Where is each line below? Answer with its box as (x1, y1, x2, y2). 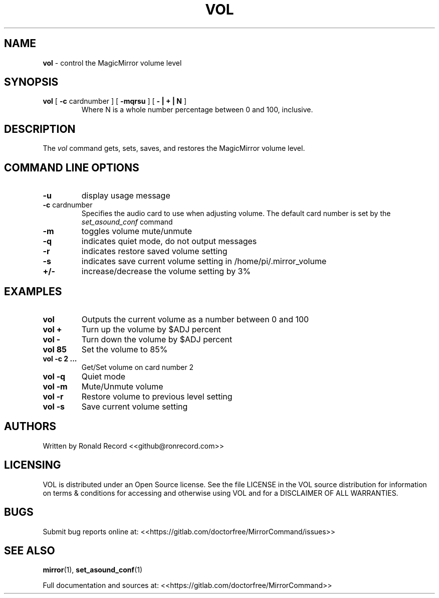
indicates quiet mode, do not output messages (81, 236, 257, 247)
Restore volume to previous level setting (81, 391, 233, 402)
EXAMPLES (4, 285, 62, 298)
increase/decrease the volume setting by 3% (81, 266, 251, 277)
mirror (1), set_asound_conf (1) (43, 565, 143, 574)
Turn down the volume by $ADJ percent (81, 334, 233, 344)
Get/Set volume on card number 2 (81, 362, 194, 371)
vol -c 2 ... (43, 354, 77, 363)
